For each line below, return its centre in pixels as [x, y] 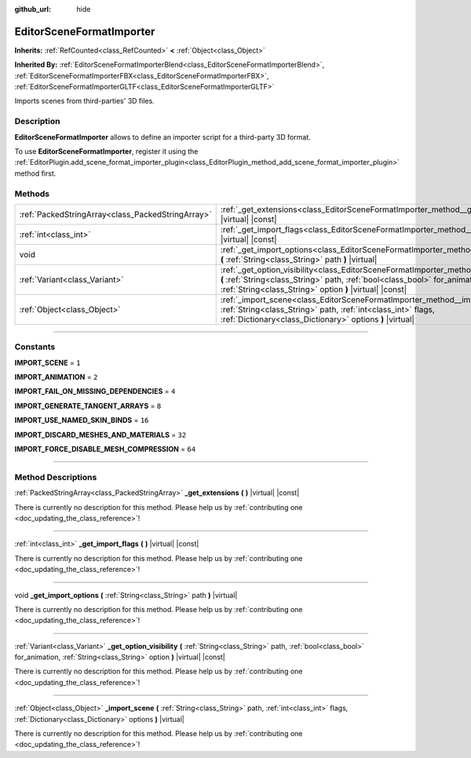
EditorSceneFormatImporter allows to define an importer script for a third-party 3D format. [163, 137]
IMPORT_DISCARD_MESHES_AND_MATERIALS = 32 [100, 435]
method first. [35, 173]
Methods [32, 194]
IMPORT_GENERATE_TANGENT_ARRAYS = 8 [88, 406]
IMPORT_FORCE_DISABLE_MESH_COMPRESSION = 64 [105, 449]
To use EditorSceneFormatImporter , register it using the [106, 151]
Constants [35, 347]
